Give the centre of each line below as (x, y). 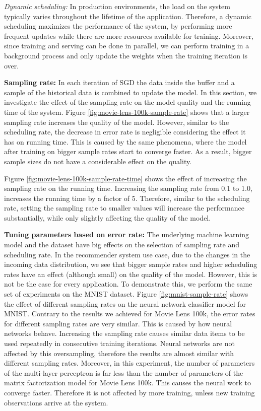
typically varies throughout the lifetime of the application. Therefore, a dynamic (128, 16)
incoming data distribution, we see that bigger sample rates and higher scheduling (131, 264)
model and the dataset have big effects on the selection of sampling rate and (122, 245)
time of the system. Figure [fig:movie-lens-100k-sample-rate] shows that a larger (127, 112)
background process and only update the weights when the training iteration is (126, 55)
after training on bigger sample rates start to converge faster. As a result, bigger (128, 151)
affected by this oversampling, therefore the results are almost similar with (119, 353)
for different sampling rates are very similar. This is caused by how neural (118, 323)
